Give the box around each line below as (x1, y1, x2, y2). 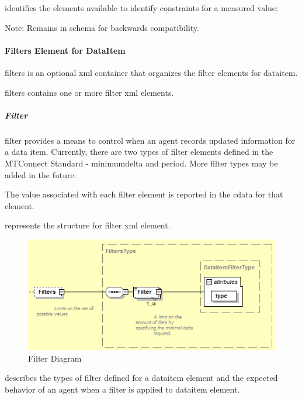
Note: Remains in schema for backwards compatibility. (5, 21, 199, 33)
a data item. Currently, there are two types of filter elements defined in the (5, 145, 273, 158)
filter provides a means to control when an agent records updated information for (5, 134, 296, 146)
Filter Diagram (28, 352, 82, 364)
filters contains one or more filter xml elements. (5, 86, 174, 98)
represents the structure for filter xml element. (5, 219, 171, 231)
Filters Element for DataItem (5, 44, 126, 56)
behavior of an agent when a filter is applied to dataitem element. (5, 383, 240, 395)
